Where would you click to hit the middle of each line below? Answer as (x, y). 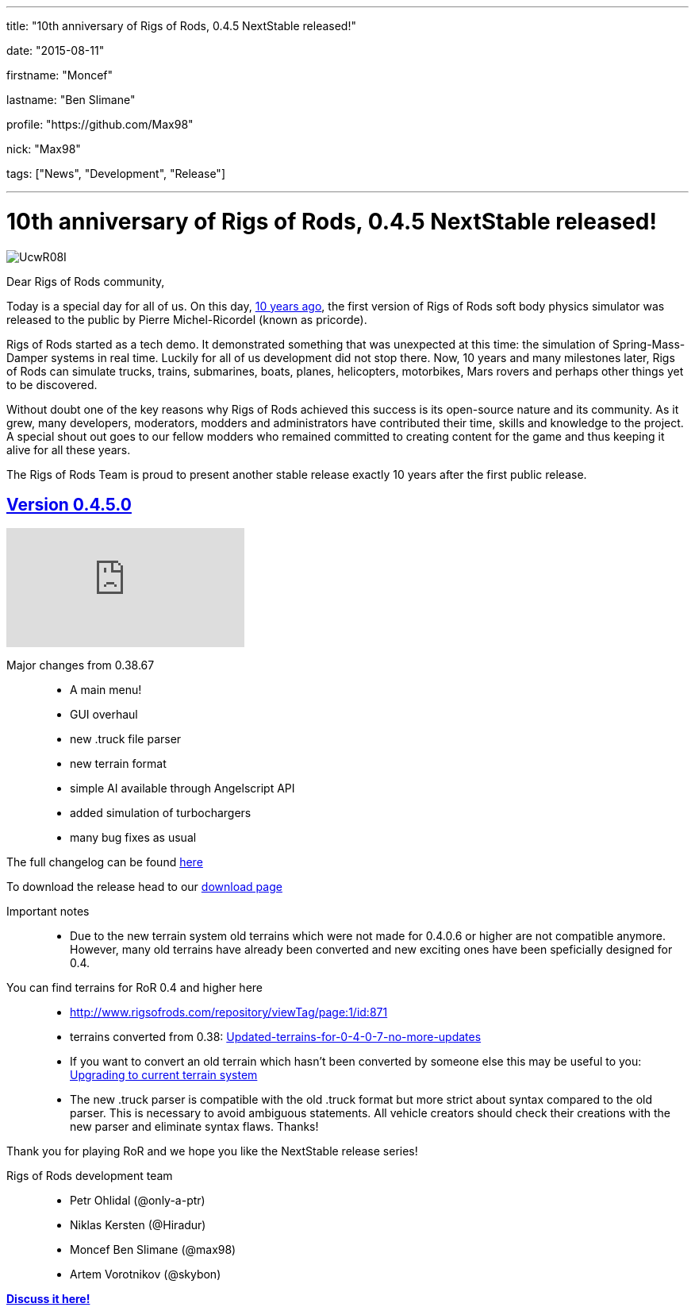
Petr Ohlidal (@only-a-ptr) (138, 1201)
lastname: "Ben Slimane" (71, 100)
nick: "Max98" (44, 149)
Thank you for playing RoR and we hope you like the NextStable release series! (212, 1151)
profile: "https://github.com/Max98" (100, 124)
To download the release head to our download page (144, 887)
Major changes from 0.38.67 (81, 665)
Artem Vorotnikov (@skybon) (146, 1274)
